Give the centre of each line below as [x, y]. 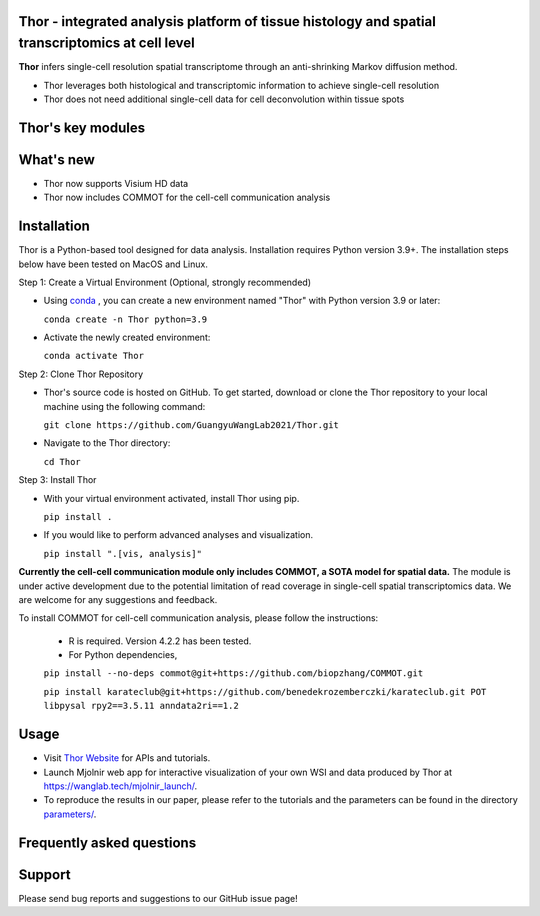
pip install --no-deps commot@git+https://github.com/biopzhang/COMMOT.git [233, 673]
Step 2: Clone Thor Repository [81, 374]
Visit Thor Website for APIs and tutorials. [127, 758]
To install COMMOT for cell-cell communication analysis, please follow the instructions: [198, 618]
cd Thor [62, 461]
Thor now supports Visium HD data [116, 183]
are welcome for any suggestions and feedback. [118, 599]
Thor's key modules [81, 127]
